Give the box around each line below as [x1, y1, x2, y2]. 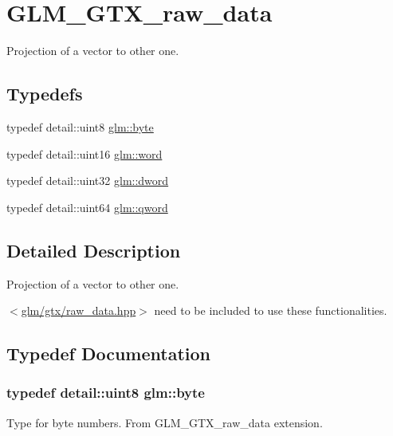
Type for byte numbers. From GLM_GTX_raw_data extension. [6, 414, 323, 430]
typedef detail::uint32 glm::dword [6, 172, 169, 189]
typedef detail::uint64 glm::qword [6, 198, 168, 215]
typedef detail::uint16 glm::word [6, 145, 163, 162]
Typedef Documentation [6, 341, 210, 366]
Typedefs [6, 81, 83, 106]
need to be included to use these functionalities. [154, 302, 387, 319]
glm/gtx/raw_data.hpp [21, 302, 136, 319]
